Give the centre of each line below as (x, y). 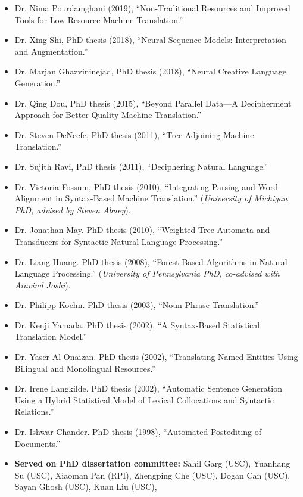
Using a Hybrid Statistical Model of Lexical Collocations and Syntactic (144, 400)
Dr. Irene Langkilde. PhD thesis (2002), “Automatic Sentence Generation (148, 388)
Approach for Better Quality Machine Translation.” (108, 115)
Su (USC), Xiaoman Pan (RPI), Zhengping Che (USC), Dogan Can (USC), (152, 475)
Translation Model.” (51, 336)
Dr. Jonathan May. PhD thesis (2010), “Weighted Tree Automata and (142, 230)
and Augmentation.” (51, 51)
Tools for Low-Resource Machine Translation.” (99, 19)
